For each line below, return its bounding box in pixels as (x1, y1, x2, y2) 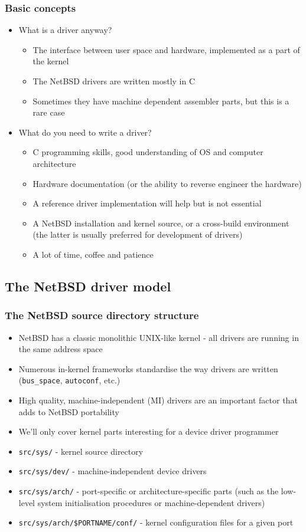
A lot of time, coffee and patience (32, 248, 154, 260)
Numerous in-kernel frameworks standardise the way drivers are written (18, 362, 278, 375)
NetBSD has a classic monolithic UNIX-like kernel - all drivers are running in (18, 331, 299, 343)
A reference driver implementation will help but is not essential (32, 197, 262, 209)
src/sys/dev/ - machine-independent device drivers (18, 465, 207, 477)
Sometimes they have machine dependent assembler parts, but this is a (32, 94, 289, 107)
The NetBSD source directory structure (5, 308, 199, 323)
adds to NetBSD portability (18, 405, 119, 418)
